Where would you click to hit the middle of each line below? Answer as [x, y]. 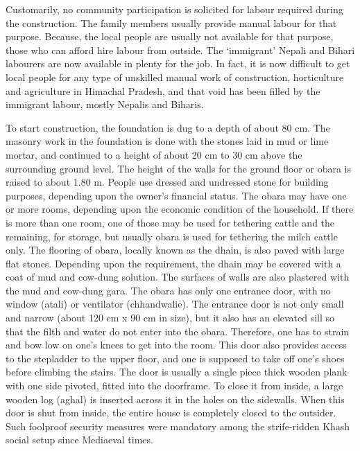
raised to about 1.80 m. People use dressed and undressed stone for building [167, 182]
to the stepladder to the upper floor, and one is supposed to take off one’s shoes [175, 358]
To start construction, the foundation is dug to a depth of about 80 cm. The [168, 127]
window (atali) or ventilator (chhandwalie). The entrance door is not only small [175, 304]
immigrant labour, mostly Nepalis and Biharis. [105, 104]
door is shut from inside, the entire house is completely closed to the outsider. [171, 413]
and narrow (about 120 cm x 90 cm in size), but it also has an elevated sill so [170, 318]
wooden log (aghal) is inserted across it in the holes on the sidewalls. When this [175, 399]
